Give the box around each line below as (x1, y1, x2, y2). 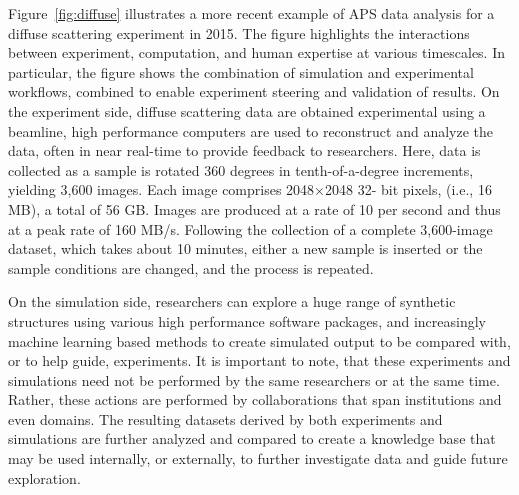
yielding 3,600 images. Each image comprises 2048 (8, 179, 315, 200)
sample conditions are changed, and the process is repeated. (8, 257, 374, 278)
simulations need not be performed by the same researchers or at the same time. (8, 369, 500, 390)
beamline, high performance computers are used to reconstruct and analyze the (8, 120, 494, 141)
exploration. (8, 467, 81, 488)
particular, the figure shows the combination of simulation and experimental (8, 61, 474, 82)
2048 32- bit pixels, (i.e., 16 (325, 179, 492, 200)
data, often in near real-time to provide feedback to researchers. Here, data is (8, 140, 481, 161)
